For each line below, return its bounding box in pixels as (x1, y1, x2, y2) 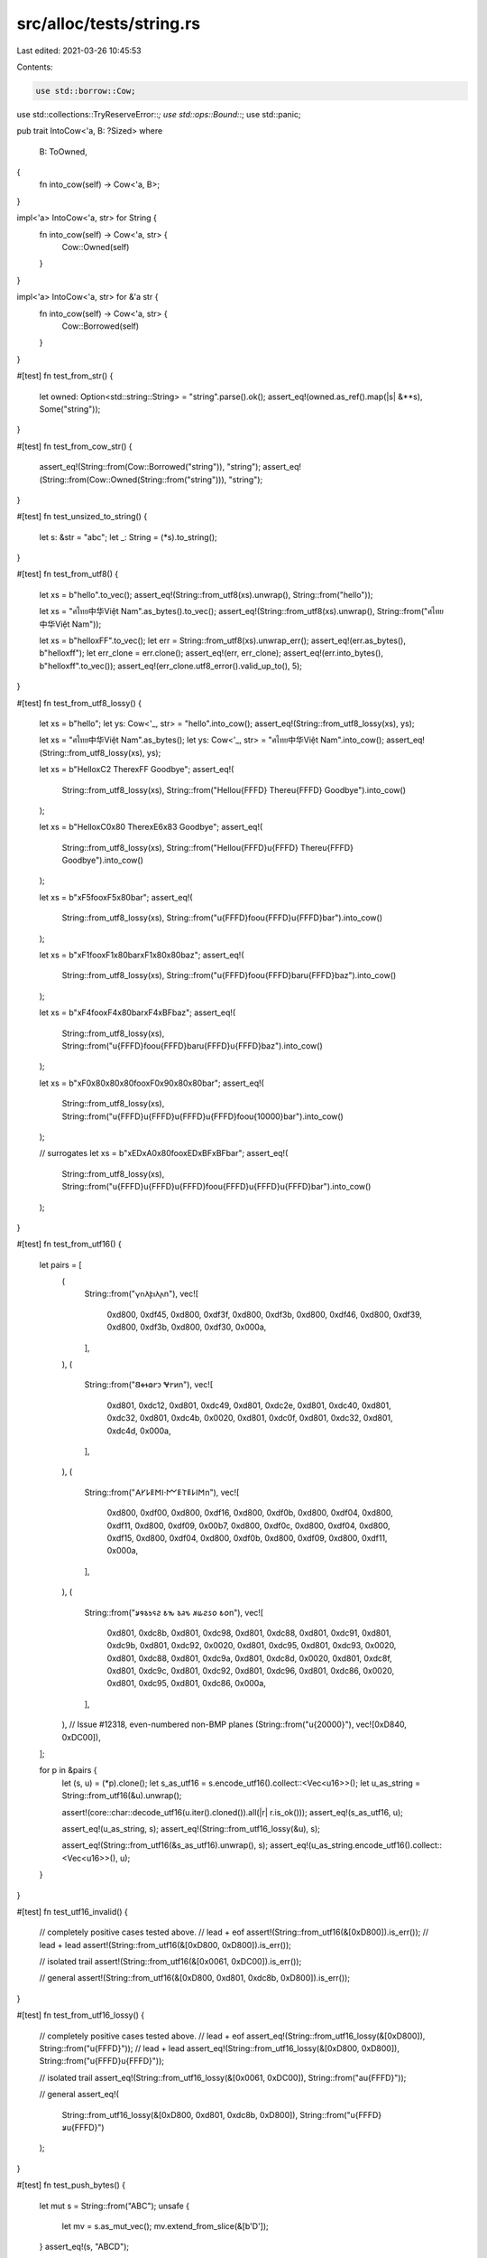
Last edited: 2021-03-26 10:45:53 (16, 45, 142, 56)
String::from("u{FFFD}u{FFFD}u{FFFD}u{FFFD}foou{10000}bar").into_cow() (61, 1111, 345, 1122)
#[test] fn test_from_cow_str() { (16, 441, 133, 452)
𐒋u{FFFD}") (61, 2123, 105, 2132)
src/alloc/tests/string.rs (16, 14, 201, 33)
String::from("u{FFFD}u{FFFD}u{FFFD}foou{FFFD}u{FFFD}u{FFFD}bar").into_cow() (61, 1181, 372, 1192)
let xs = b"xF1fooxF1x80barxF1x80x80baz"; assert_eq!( (39, 949, 244, 961)
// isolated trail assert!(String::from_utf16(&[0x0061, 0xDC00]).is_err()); (39, 1956, 302, 1967)
